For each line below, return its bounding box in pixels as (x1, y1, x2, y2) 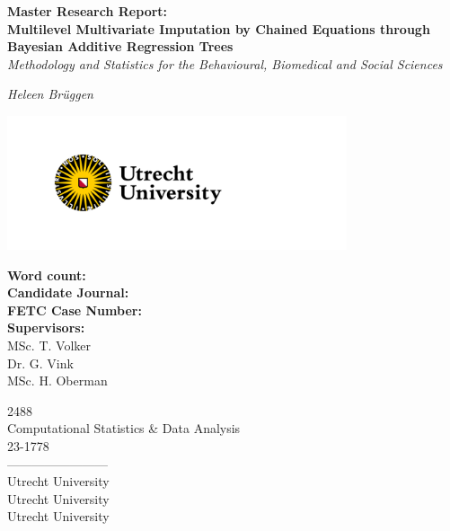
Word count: (7, 265, 86, 284)
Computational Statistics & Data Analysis (7, 419, 241, 438)
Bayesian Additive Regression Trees (7, 37, 234, 56)
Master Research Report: (7, 2, 168, 20)
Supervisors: (7, 318, 85, 337)
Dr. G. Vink (7, 353, 74, 372)
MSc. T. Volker (7, 336, 91, 355)
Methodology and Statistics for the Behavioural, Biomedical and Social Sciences (7, 54, 443, 73)
